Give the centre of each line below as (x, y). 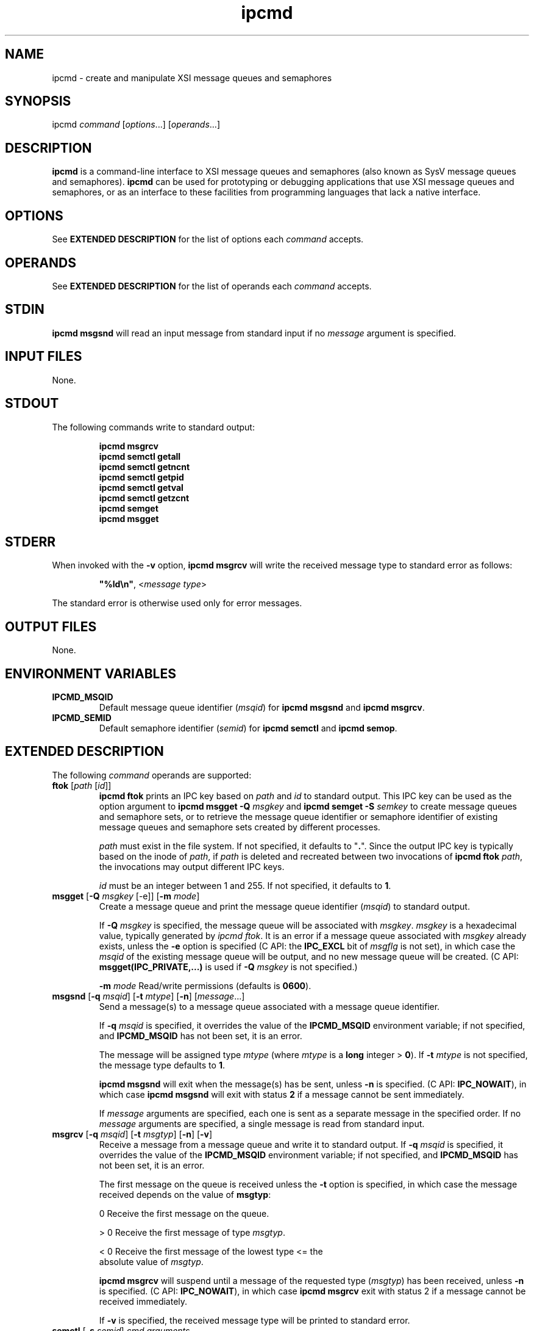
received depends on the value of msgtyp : (185, 1194)
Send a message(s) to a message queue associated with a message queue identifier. (269, 1006)
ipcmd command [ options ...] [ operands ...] (136, 125)
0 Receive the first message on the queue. (184, 1213)
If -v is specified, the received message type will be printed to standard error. (255, 1320)
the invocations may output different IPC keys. (192, 866)
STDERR (30, 542)
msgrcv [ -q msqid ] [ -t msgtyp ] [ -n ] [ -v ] (132, 1134)
